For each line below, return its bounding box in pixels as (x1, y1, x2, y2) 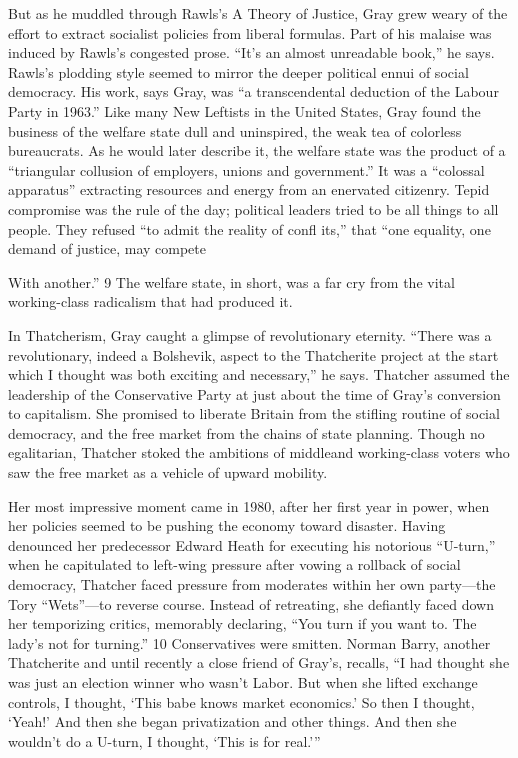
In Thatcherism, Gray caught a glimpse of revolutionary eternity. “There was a (8, 324, 492, 345)
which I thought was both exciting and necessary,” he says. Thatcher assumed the (8, 364, 510, 385)
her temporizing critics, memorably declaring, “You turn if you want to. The (8, 613, 477, 634)
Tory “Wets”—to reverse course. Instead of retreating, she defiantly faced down (8, 593, 494, 614)
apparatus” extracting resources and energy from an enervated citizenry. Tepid (8, 179, 490, 200)
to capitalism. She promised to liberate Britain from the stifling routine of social (8, 403, 500, 424)
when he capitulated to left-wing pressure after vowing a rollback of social (8, 554, 461, 575)
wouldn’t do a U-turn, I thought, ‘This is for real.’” (8, 730, 321, 751)
